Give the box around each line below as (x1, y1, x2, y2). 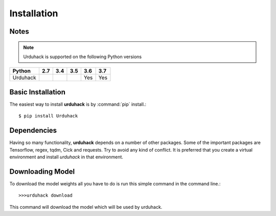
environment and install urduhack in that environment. (9, 154, 124, 160)
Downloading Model (9, 167, 75, 176)
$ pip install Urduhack (18, 113, 78, 119)
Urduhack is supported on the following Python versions (23, 54, 142, 60)
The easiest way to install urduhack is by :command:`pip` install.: (9, 101, 147, 107)
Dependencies (9, 126, 57, 135)
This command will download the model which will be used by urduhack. (9, 204, 163, 210)
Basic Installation (9, 87, 66, 97)
